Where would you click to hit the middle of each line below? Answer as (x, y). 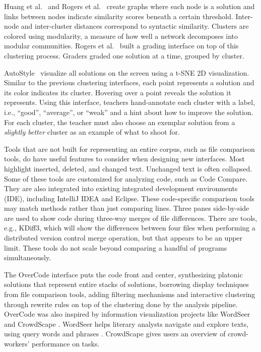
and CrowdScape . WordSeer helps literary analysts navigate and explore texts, (126, 324)
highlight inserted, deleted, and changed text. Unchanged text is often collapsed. (128, 168)
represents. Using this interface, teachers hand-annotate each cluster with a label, (130, 102)
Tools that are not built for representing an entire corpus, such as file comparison (129, 149)
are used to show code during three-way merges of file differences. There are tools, (131, 218)
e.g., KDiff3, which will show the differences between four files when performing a (130, 228)
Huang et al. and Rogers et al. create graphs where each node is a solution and (129, 6)
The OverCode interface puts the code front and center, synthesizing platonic (123, 274)
